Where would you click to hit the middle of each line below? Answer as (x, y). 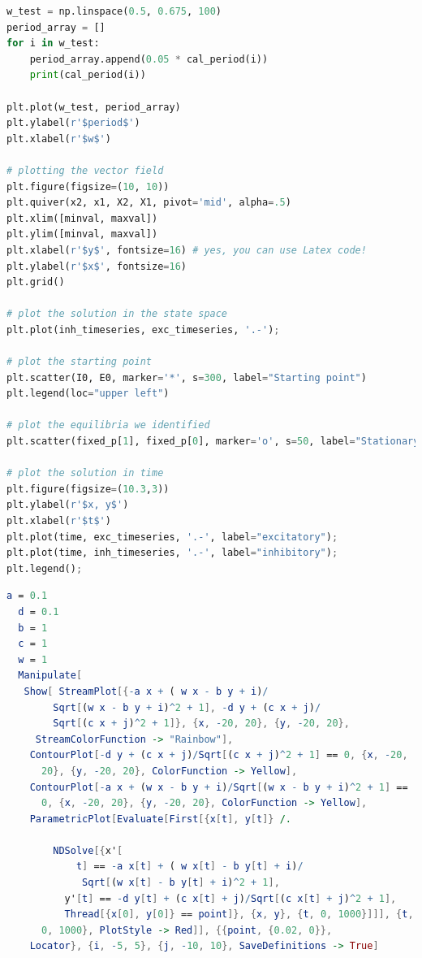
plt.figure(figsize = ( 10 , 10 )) (88, 186)
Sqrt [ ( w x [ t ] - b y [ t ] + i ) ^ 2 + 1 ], (181, 883)
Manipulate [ (50, 676)
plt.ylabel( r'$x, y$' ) (68, 505)
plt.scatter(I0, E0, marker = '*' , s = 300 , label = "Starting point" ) (187, 377)
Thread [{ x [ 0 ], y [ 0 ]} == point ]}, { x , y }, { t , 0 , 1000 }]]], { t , (239, 915)
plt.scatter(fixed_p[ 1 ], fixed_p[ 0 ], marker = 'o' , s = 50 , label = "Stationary (213, 442)
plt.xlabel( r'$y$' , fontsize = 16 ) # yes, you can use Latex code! (187, 250)
